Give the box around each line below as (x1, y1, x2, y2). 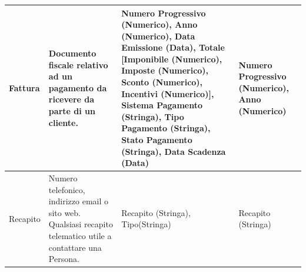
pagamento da (48, 81, 107, 94)
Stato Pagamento (121, 134, 192, 146)
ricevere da (48, 93, 95, 105)
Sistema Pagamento (121, 99, 202, 111)
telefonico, (48, 183, 85, 195)
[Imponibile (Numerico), (121, 52, 222, 65)
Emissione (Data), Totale (121, 41, 225, 54)
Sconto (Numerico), (121, 76, 203, 88)
